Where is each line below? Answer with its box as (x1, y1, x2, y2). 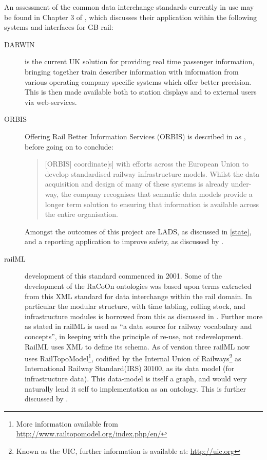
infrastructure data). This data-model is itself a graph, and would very (25, 373, 247, 384)
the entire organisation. (45, 209, 118, 219)
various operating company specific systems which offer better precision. (25, 76, 252, 87)
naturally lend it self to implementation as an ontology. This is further (25, 383, 246, 394)
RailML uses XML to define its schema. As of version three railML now (25, 341, 250, 352)
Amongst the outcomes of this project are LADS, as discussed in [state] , (25, 226, 252, 236)
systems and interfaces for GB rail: (4, 22, 113, 32)
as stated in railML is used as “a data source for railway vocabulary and (25, 321, 252, 332)
